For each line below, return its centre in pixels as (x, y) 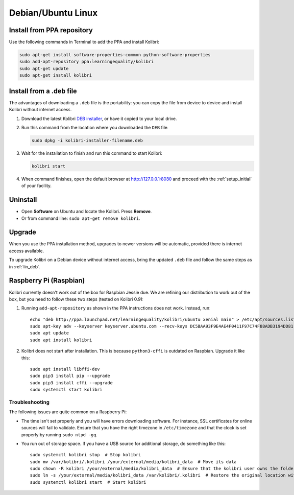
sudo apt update (49, 333)
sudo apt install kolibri (61, 340)
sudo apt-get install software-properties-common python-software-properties (115, 55)
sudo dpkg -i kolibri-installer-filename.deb (87, 140)
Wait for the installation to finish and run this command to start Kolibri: (92, 153)
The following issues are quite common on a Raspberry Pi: (68, 412)
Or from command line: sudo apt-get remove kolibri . (81, 218)
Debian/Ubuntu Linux (53, 13)
